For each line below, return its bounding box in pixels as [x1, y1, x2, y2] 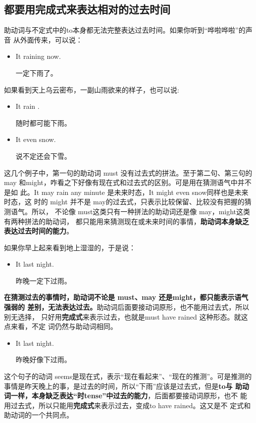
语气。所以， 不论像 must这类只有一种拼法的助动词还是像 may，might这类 [10, 206, 251, 216]
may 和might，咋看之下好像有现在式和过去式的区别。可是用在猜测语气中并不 [4, 177, 252, 188]
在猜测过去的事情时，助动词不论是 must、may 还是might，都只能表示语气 [4, 292, 249, 302]
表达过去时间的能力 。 [4, 226, 73, 236]
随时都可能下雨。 [15, 117, 71, 128]
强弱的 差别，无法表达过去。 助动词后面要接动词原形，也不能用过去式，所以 [4, 302, 250, 312]
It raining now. [15, 51, 61, 61]
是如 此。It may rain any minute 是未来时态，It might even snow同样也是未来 [4, 187, 249, 197]
